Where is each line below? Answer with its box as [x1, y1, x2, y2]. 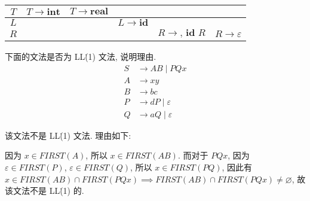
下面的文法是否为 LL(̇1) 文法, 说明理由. [5, 50, 156, 62]
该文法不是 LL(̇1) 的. [5, 184, 84, 197]
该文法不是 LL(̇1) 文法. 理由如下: [5, 129, 131, 141]
